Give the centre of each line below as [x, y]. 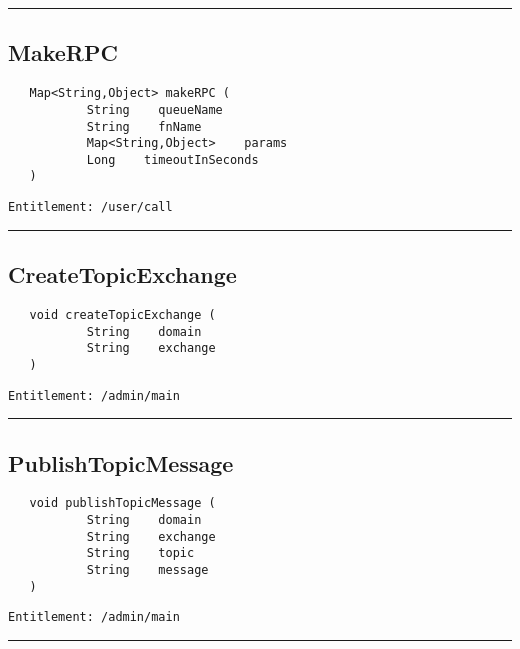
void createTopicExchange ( [122, 315]
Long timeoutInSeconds [172, 159]
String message [147, 570]
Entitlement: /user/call [90, 207]
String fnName [144, 126]
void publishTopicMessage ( [122, 503]
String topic [140, 553]
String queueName [154, 109]
